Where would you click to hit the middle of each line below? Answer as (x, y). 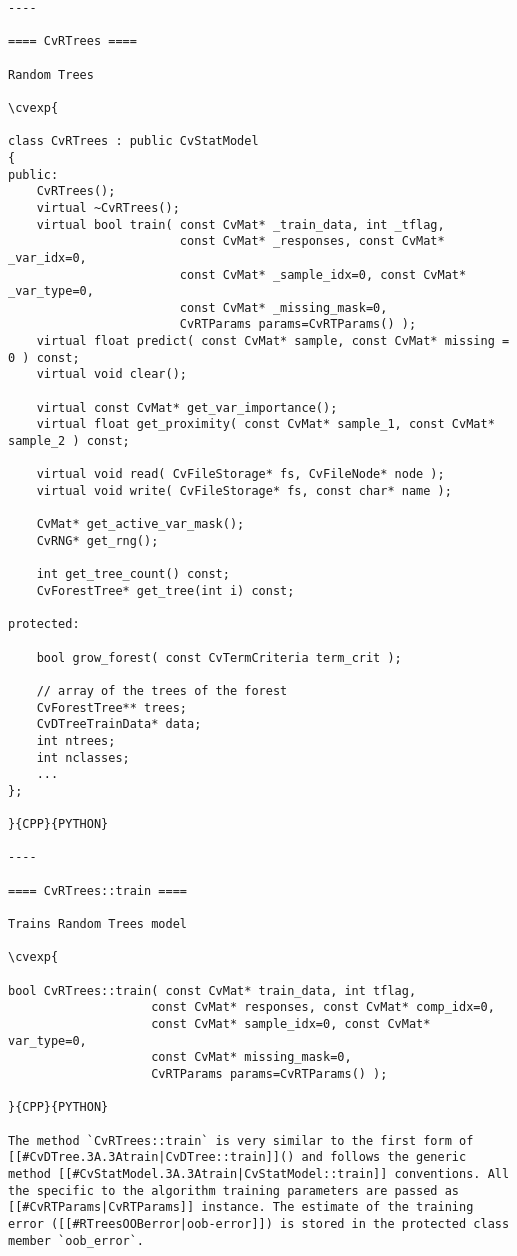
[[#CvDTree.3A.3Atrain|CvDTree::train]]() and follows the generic (237, 1157)
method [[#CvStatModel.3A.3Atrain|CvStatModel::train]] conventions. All (259, 1173)
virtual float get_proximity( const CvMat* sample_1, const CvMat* (265, 424)
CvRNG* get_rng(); (97, 541)
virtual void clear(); (111, 374)
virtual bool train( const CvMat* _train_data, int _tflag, (240, 224)
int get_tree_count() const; (133, 574)
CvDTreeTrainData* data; (119, 724)
